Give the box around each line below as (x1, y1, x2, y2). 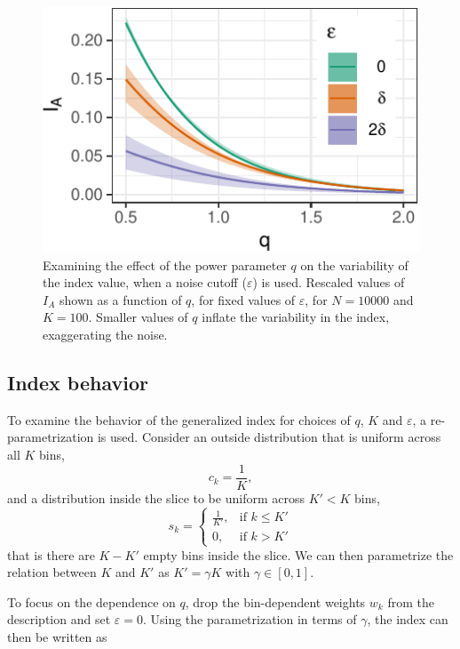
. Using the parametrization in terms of (142, 610, 357, 629)
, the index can (367, 610, 448, 629)
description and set (7, 610, 111, 629)
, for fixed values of (191, 290, 296, 308)
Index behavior (7, 369, 148, 397)
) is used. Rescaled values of (252, 273, 405, 292)
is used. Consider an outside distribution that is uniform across (97, 428, 441, 446)
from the (387, 592, 434, 611)
